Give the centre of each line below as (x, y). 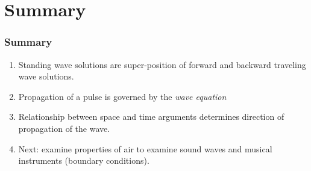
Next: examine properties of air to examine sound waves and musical (145, 148)
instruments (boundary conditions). (84, 160)
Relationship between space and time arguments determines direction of (151, 117)
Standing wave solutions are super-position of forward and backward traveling (162, 64)
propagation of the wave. (64, 128)
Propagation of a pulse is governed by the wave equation (122, 96)
